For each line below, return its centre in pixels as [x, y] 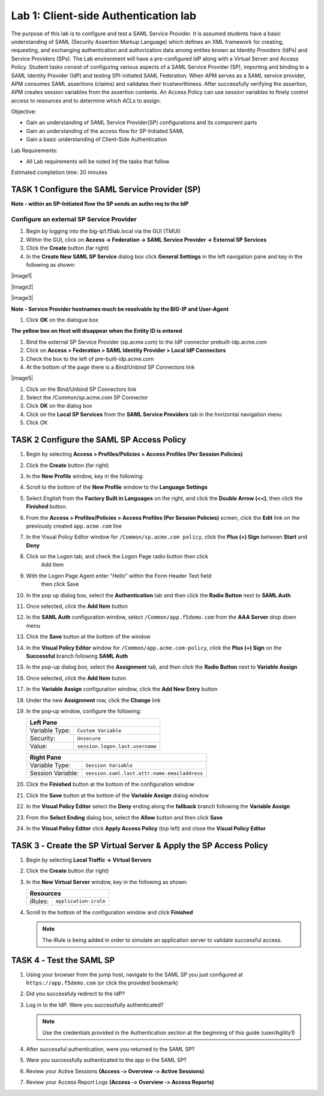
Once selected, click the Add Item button [77, 606]
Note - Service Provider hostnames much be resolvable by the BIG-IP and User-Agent [120, 309]
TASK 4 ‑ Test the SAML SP [63, 960]
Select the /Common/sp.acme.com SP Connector [87, 398]
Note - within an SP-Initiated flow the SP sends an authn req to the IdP [100, 204]
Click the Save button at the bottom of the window [88, 637]
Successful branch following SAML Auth [77, 656]
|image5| [22, 378]
